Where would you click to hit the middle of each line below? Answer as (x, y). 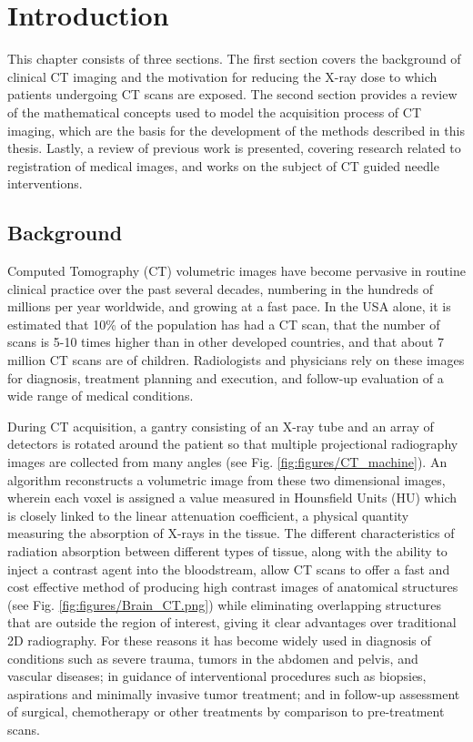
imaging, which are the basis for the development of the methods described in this (236, 130)
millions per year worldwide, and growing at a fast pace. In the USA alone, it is (229, 306)
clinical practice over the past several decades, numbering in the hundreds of (220, 288)
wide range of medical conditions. (101, 396)
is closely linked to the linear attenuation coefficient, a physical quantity (208, 515)
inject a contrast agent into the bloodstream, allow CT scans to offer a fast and (229, 569)
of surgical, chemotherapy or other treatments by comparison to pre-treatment (226, 712)
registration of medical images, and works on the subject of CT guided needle (223, 165)
